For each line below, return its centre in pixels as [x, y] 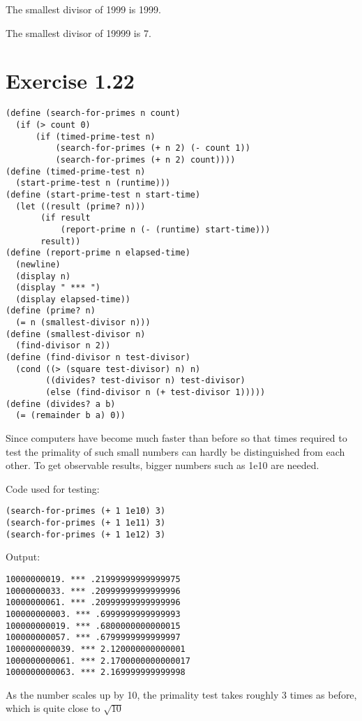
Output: [23, 557]
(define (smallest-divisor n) [76, 334]
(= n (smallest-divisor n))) [83, 323]
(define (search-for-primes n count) [93, 113]
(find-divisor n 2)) [63, 346]
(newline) [38, 264]
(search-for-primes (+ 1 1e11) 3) [86, 523]
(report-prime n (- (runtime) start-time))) [165, 229]
